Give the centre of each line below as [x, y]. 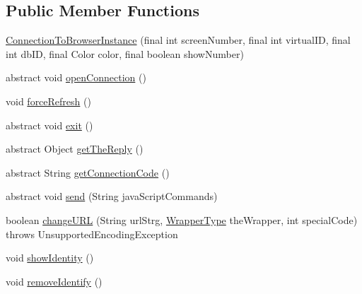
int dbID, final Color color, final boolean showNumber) [125, 53]
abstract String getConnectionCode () [88, 172]
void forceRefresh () [48, 101]
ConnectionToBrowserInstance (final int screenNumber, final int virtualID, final [178, 40]
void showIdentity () [50, 258]
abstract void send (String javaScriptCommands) [112, 196]
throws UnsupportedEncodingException [92, 234]
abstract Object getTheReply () [75, 149]
